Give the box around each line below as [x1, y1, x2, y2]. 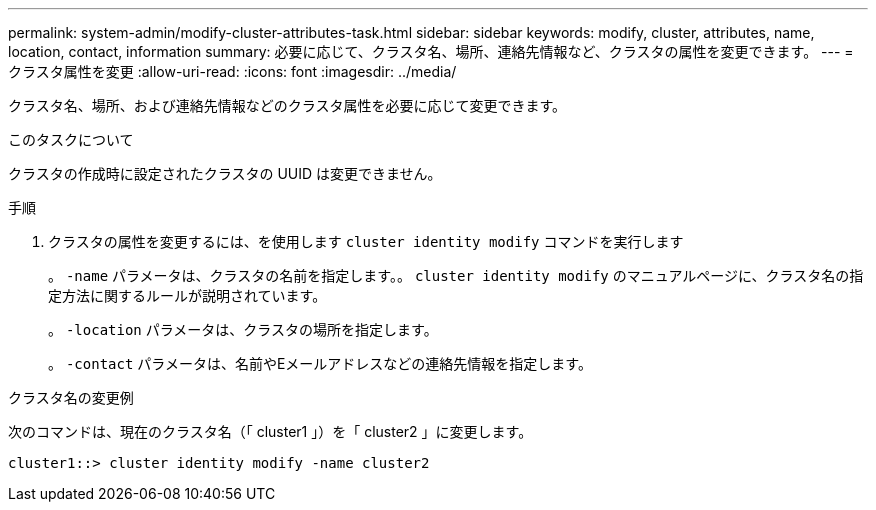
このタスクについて [8, 131, 134, 148]
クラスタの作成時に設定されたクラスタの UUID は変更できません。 [8, 165, 442, 182]
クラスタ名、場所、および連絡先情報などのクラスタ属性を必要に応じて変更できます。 [8, 97, 567, 114]
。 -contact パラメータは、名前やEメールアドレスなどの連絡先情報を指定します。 [48, 355, 592, 372]
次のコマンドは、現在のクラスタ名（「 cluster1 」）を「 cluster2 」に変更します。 [8, 423, 533, 440]
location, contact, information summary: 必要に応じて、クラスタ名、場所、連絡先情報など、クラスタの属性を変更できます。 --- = [8, 43, 854, 60]
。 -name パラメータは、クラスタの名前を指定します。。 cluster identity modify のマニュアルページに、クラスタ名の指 [48, 267, 864, 284]
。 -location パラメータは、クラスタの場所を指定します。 [48, 321, 438, 338]
